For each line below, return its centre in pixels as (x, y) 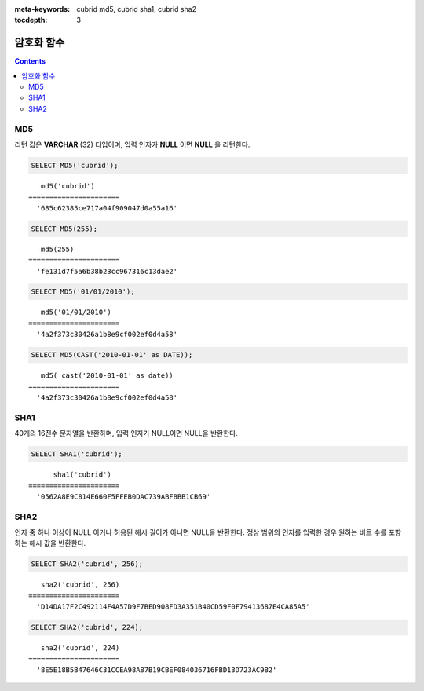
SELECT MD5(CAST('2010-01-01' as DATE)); (112, 355)
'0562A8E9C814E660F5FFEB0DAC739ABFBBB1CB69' (124, 496)
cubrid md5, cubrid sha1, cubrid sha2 (136, 9)
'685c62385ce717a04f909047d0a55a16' (107, 208)
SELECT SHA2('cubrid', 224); (87, 627)
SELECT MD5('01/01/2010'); (83, 292)
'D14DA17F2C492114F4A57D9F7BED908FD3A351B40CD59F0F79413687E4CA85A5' (173, 607)
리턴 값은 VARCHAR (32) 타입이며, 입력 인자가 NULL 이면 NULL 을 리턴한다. (132, 144)
